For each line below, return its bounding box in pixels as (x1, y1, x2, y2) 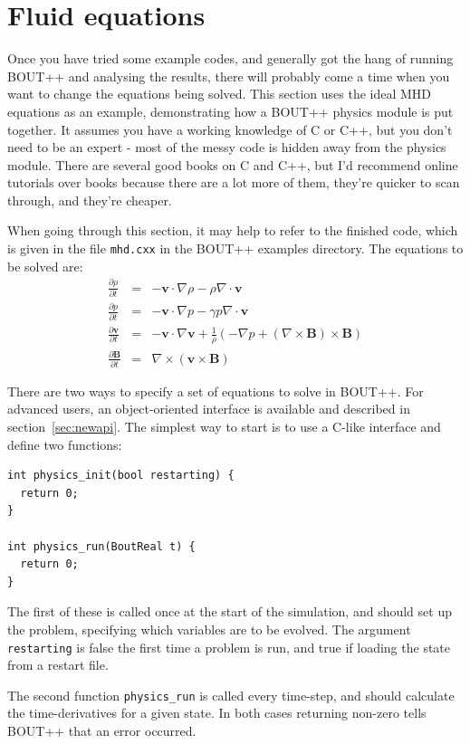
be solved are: (7, 256, 83, 275)
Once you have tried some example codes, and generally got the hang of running (7, 49, 454, 68)
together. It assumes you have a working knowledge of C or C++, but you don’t (7, 119, 453, 138)
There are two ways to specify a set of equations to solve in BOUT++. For (7, 381, 424, 400)
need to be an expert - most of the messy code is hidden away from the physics (7, 138, 446, 157)
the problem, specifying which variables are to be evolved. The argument (7, 619, 411, 638)
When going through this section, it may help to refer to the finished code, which (7, 221, 458, 240)
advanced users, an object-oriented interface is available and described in (7, 399, 410, 418)
